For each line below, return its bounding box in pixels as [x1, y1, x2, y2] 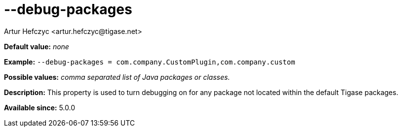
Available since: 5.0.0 [4, 103, 76, 112]
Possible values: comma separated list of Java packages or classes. [4, 72, 230, 81]
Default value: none [4, 42, 69, 51]
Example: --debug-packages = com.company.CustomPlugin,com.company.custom [4, 57, 295, 66]
